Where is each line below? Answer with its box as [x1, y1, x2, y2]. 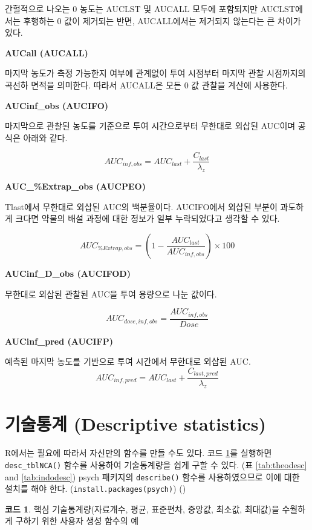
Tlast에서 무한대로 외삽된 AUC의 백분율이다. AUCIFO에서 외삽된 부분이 [5, 200, 278, 213]
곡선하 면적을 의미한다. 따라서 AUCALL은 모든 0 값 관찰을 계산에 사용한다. [5, 78, 288, 91]
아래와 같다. [23, 131, 68, 144]
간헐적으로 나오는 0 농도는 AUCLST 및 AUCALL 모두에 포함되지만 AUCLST [5, 2, 295, 15]
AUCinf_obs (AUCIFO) [5, 99, 109, 111]
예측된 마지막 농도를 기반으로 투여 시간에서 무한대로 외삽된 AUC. [5, 355, 251, 368]
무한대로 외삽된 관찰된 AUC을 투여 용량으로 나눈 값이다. [5, 287, 217, 300]
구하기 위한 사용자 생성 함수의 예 [15, 514, 139, 527]
